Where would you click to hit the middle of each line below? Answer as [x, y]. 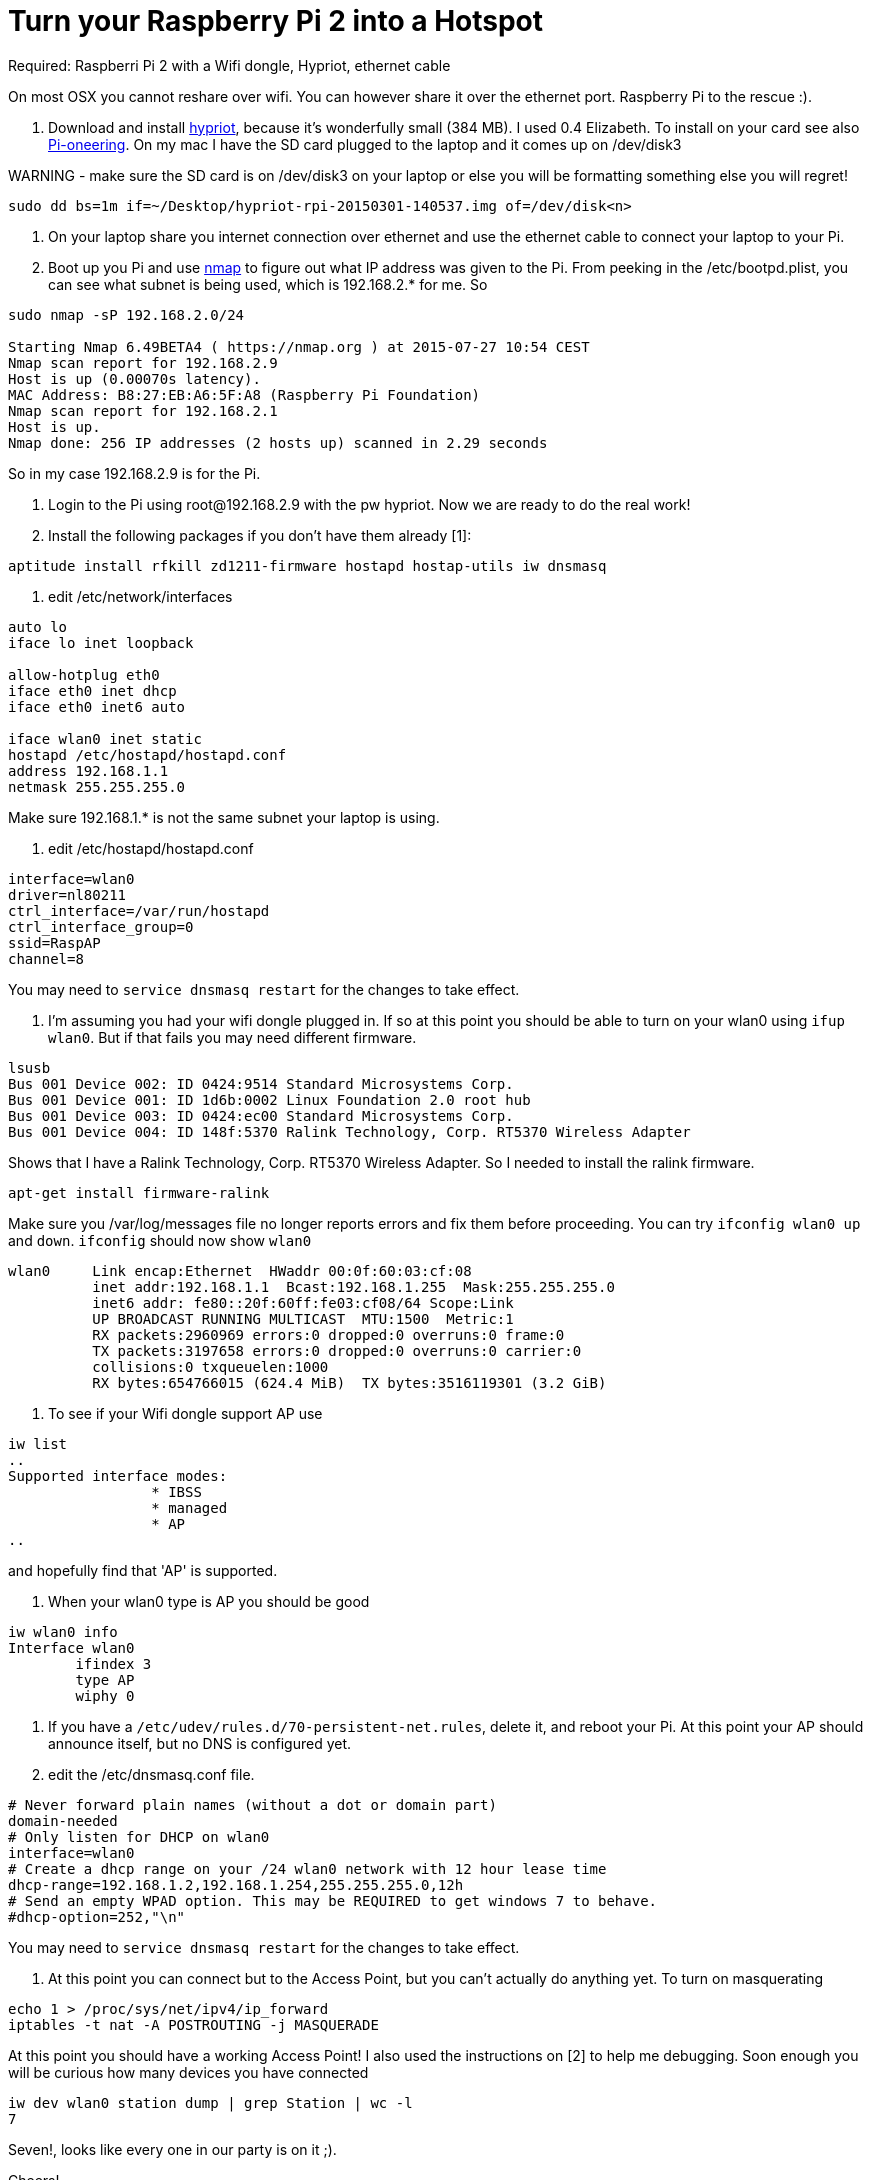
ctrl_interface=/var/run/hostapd [139, 910]
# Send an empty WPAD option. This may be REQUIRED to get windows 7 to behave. [333, 1900]
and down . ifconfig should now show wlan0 [160, 1240]
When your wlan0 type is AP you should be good [209, 1601]
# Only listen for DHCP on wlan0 [139, 1836]
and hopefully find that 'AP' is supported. [143, 1570]
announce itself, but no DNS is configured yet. [200, 1743]
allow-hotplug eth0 [84, 674]
